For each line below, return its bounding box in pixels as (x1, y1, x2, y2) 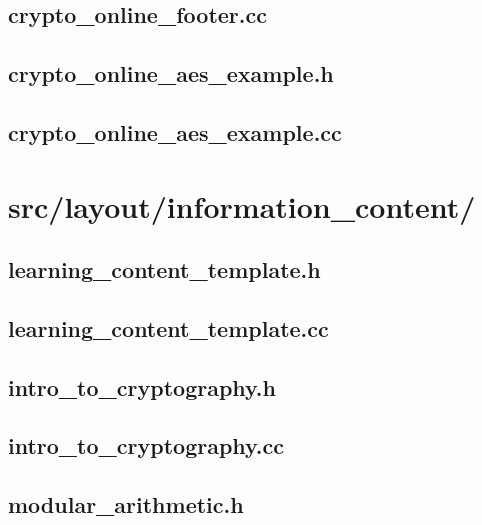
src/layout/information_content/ (8, 185, 476, 226)
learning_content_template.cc (8, 312, 329, 343)
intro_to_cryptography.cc (8, 430, 284, 461)
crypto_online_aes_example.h (8, 58, 334, 89)
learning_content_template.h (8, 254, 321, 285)
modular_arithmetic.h (8, 489, 244, 520)
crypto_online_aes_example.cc (8, 116, 342, 147)
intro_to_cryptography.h (8, 371, 276, 402)
